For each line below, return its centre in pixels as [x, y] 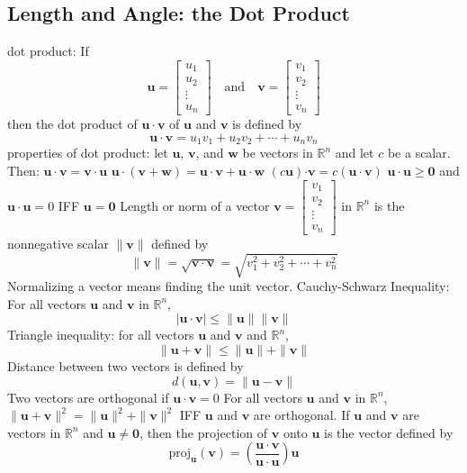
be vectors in [278, 153]
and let [355, 153]
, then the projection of [204, 432]
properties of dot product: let [88, 153]
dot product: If [48, 51]
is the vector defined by [389, 432]
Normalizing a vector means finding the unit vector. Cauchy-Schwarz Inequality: [229, 286]
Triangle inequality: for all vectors [101, 335]
